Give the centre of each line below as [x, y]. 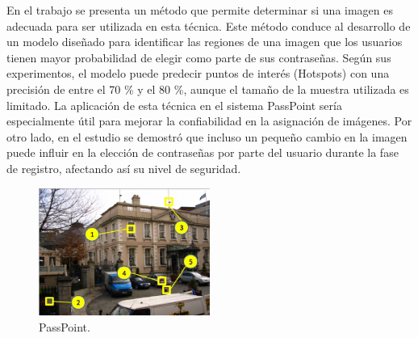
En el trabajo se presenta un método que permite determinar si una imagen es [200, 10]
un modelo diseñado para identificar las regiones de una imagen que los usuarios [205, 42]
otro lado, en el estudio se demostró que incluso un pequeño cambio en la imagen [207, 136]
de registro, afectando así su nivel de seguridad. [124, 168]
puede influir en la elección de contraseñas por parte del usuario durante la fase [203, 152]
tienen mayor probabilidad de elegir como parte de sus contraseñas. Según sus [199, 57]
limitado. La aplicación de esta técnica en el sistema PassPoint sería [174, 105]
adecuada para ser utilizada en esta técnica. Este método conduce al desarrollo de [209, 25]
